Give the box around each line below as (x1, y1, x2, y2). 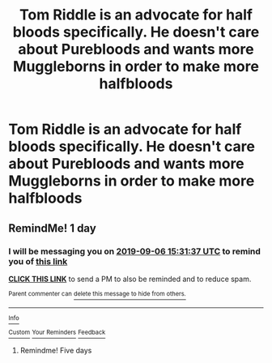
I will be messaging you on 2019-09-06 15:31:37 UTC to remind (8, 246, 261, 257)
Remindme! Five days (19, 346, 92, 356)
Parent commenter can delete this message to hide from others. (8, 289, 186, 297)
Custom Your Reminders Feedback (8, 328, 106, 337)
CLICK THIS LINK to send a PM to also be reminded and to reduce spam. (8, 274, 252, 284)
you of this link (8, 255, 68, 267)
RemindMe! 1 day (8, 221, 97, 235)
